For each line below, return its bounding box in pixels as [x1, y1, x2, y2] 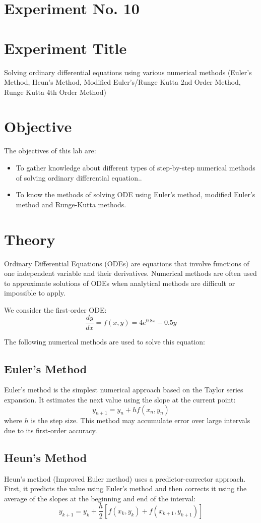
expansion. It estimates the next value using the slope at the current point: [4, 394, 236, 404]
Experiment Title [4, 37, 127, 58]
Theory [4, 228, 55, 249]
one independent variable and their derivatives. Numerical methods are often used [4, 268, 257, 278]
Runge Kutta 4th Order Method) [4, 86, 106, 97]
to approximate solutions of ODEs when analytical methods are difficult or [4, 277, 235, 288]
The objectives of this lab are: [4, 145, 96, 156]
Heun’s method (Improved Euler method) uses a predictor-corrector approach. [4, 473, 246, 484]
